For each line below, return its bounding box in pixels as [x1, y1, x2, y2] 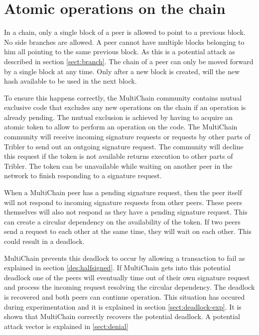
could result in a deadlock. [4, 236, 85, 246]
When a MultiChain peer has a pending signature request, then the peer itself [4, 187, 242, 198]
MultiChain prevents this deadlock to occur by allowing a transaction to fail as [4, 252, 245, 263]
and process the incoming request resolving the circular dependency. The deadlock [4, 282, 255, 292]
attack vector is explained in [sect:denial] [4, 321, 129, 331]
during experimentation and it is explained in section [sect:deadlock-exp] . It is [4, 301, 242, 312]
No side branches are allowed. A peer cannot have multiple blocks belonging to [4, 36, 245, 47]
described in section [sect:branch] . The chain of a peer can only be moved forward [4, 56, 254, 66]
